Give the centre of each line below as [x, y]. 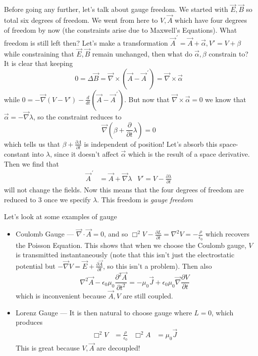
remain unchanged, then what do [142, 53]
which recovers [227, 234]
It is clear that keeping [38, 63]
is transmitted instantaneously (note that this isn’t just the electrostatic [125, 255]
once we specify [67, 199]
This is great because [48, 348]
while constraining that [39, 53]
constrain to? [229, 53]
